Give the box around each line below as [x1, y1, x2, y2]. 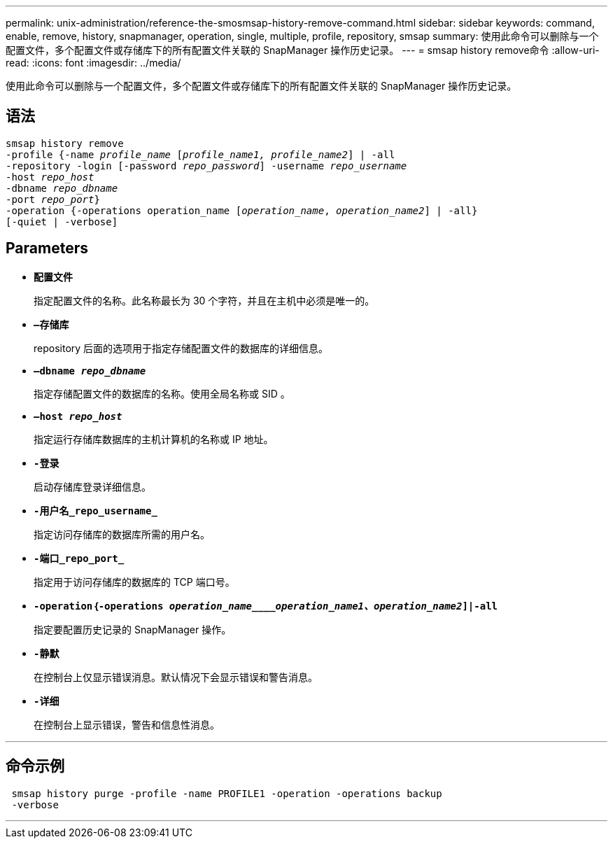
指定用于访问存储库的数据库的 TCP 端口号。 [34, 575, 235, 588]
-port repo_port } [6, 193, 100, 205]
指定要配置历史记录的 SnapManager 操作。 [34, 623, 232, 635]
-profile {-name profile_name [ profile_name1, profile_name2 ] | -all [6, 148, 395, 160]
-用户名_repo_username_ [34, 505, 157, 516]
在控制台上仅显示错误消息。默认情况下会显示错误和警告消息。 [34, 670, 318, 683]
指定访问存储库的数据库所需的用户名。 [34, 528, 210, 540]
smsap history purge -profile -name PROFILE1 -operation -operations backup [11, 787, 442, 799]
